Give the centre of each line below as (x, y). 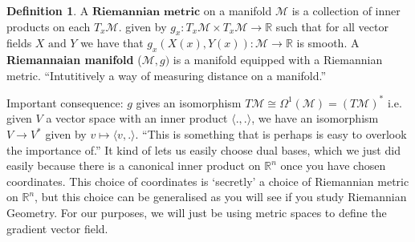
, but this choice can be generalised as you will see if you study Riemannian (221, 197)
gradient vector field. (57, 228)
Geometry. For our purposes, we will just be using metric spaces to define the (197, 213)
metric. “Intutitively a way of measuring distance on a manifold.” (167, 75)
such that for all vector (332, 26)
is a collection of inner (346, 10)
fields (19, 43)
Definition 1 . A (48, 10)
